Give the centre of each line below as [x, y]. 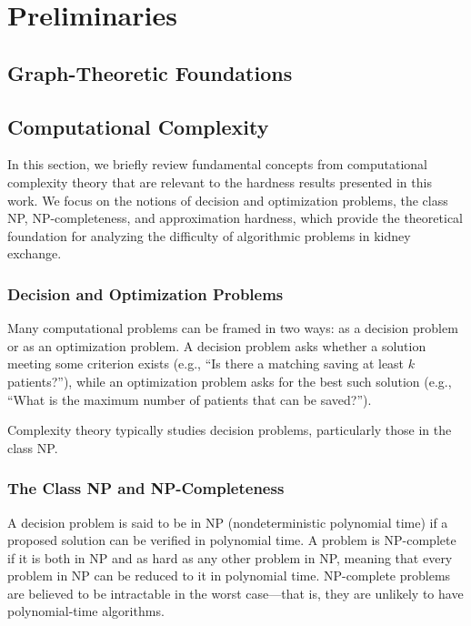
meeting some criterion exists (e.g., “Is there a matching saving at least [206, 363]
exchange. [35, 253]
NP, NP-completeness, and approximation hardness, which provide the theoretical [235, 218]
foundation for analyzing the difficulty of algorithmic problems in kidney [209, 235]
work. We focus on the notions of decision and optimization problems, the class [228, 200]
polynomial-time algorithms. [86, 611]
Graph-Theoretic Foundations [150, 72]
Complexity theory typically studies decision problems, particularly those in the [230, 430]
